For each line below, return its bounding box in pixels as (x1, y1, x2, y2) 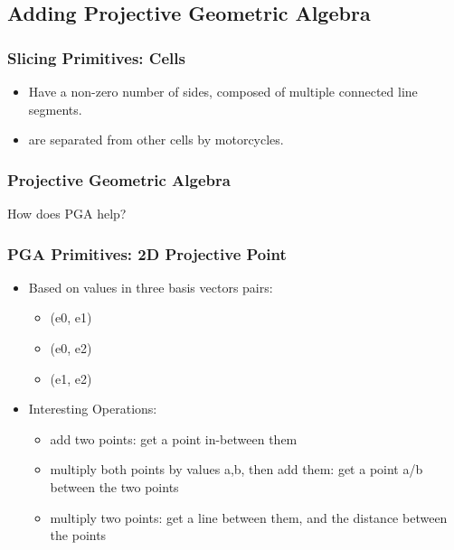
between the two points (50, 477, 179, 496)
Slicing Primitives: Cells (7, 46, 185, 69)
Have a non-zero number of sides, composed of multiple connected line (28, 82, 418, 100)
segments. (28, 99, 82, 118)
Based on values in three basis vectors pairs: (28, 277, 273, 296)
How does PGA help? (7, 204, 127, 222)
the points (50, 526, 107, 545)
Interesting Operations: (28, 399, 157, 418)
